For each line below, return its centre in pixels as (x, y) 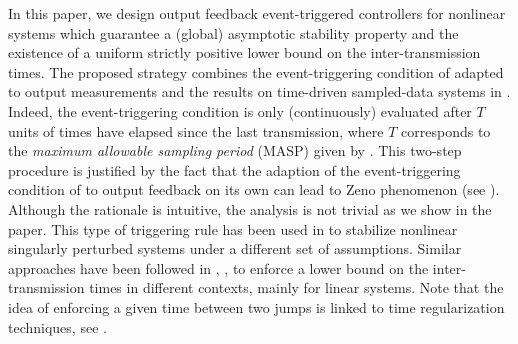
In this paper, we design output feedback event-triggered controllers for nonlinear (257, 13)
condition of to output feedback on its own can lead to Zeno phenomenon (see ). (254, 189)
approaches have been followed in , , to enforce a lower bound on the (218, 267)
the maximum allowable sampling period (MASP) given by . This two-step (235, 150)
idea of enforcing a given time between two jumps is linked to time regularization (256, 306)
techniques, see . (57, 326)
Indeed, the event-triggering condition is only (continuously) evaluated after (240, 110)
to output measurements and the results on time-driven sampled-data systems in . (259, 91)
